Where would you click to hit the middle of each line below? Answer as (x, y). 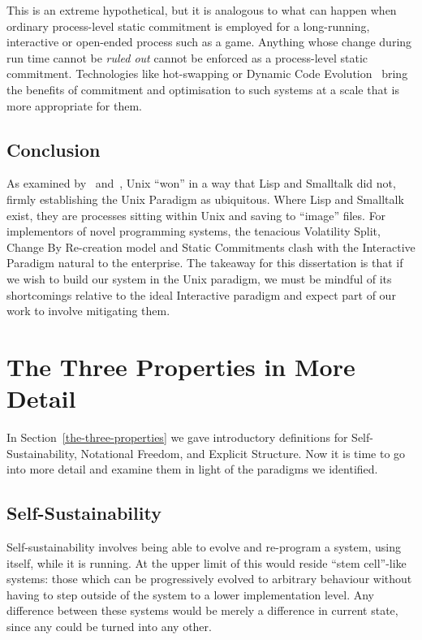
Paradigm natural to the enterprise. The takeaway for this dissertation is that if (205, 263)
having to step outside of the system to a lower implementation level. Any (190, 594)
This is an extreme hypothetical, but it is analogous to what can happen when (202, 10)
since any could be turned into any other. (109, 626)
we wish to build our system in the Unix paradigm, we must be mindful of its (199, 278)
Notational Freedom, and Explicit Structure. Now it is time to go (243, 453)
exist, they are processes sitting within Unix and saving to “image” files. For (196, 215)
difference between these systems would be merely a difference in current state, (202, 610)
